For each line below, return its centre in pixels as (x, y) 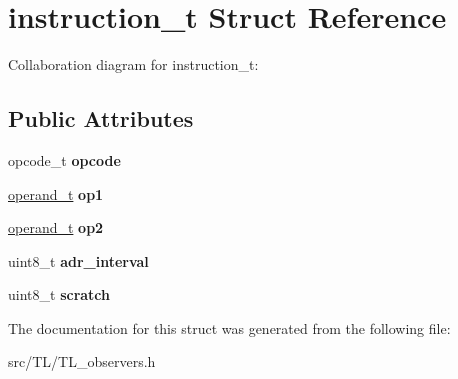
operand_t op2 (56, 227)
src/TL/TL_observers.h (82, 361)
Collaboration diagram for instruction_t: (133, 64)
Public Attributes (101, 118)
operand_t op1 (56, 193)
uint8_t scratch (59, 294)
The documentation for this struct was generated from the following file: (229, 327)
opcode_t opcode (64, 159)
